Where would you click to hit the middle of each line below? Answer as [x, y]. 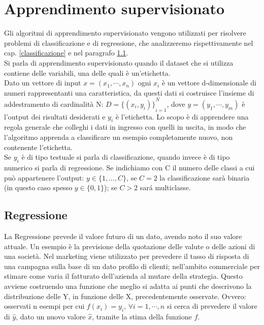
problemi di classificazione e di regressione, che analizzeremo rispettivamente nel [129, 42]
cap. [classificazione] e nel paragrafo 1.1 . [66, 53]
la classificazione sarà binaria [205, 177]
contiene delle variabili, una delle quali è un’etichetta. [87, 72]
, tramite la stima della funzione [142, 316]
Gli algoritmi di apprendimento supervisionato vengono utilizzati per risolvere [125, 33]
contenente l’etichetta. [38, 147]
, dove [176, 104]
